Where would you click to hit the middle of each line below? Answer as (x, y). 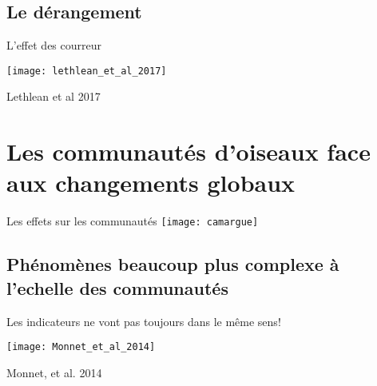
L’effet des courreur (54, 45)
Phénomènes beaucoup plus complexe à (173, 264)
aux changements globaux (151, 183)
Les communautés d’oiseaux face (188, 151)
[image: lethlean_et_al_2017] (87, 71)
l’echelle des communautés (117, 287)
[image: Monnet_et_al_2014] (81, 347)
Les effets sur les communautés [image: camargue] (133, 221)
